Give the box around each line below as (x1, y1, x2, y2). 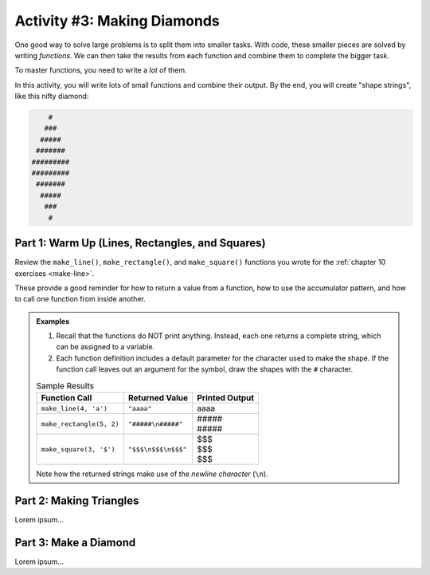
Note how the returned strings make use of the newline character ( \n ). (36, 469, 268, 479)
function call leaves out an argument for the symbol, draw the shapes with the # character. (56, 364, 354, 374)
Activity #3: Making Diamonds (14, 12, 221, 30)
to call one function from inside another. (14, 294, 147, 304)
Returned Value (127, 392, 189, 403)
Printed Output (197, 392, 255, 403)
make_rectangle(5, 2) (41, 419, 119, 428)
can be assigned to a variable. (56, 342, 155, 352)
